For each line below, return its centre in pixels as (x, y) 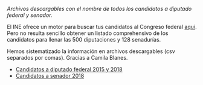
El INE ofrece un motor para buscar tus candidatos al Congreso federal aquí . (102, 27)
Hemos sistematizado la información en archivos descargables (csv (91, 51)
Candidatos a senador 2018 (50, 76)
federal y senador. (30, 15)
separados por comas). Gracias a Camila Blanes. (67, 58)
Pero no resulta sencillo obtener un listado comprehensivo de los (88, 33)
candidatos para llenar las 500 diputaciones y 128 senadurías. (84, 39)
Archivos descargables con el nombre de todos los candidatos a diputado (99, 9)
